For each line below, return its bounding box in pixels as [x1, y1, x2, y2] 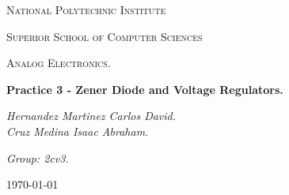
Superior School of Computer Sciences [6, 28, 203, 44]
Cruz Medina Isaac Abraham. [6, 122, 149, 139]
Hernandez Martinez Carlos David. [6, 107, 177, 124]
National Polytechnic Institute [6, 2, 166, 17]
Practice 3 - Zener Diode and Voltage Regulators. [6, 81, 283, 97]
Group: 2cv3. [6, 149, 69, 166]
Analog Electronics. [6, 54, 111, 71]
